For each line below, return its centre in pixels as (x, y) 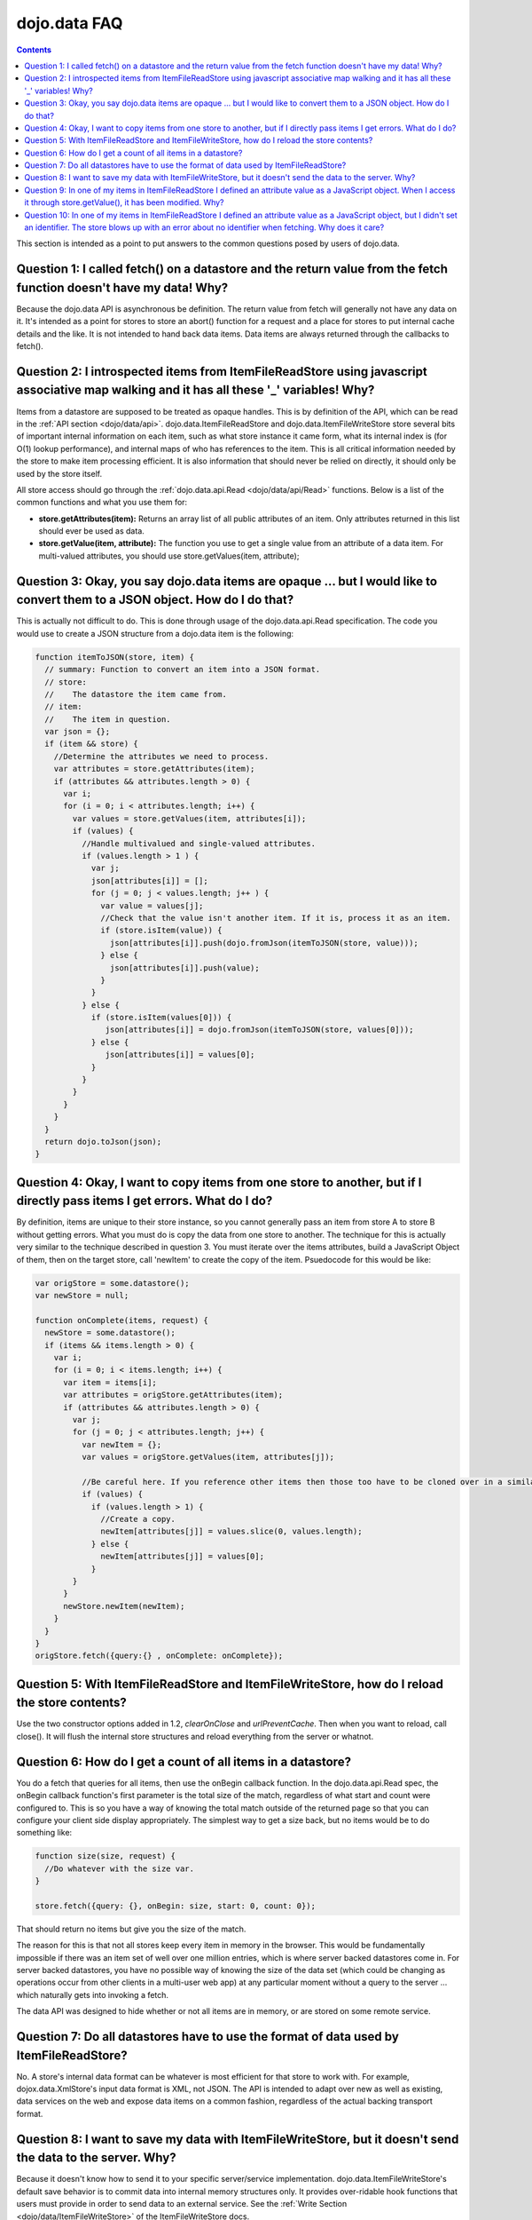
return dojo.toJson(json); (103, 1142)
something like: (44, 1833)
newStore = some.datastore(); (110, 1333)
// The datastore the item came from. (136, 694)
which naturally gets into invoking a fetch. (92, 1994)
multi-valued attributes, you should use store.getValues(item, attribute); (169, 556)
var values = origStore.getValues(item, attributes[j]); (208, 1457)
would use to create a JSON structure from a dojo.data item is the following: (155, 633)
